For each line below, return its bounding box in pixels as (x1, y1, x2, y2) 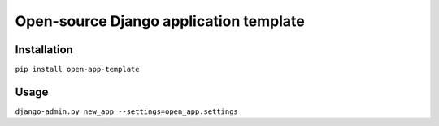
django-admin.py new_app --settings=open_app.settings (15, 107, 239, 116)
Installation (15, 43, 73, 57)
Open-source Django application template (15, 12, 305, 30)
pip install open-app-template (15, 65, 140, 74)
